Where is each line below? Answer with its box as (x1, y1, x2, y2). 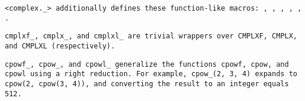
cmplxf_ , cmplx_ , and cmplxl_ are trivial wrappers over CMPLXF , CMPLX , (5, 32, 298, 41)
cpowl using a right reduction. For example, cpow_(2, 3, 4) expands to (5, 70, 297, 79)
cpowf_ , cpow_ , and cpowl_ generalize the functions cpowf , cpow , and (5, 60, 289, 69)
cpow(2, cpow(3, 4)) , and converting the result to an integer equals (5, 79, 289, 88)
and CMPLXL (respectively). (5, 41, 115, 50)
